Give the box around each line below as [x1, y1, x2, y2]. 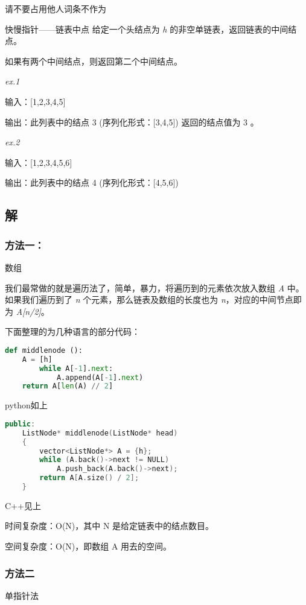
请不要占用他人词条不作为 [5, 2, 106, 14]
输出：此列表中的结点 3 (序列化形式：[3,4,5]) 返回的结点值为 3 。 [5, 115, 259, 128]
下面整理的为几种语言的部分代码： [5, 325, 140, 338]
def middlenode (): [5, 346, 83, 355]
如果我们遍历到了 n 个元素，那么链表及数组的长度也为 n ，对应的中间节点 [5, 293, 293, 306]
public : [5, 419, 36, 428]
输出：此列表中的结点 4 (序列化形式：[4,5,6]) [5, 176, 179, 189]
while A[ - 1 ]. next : [39, 364, 113, 373]
